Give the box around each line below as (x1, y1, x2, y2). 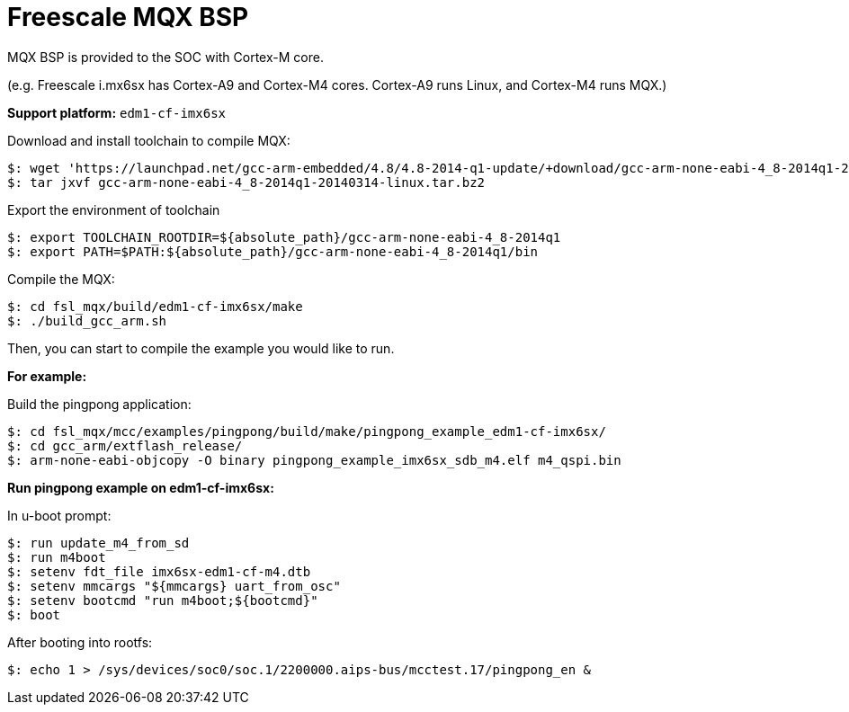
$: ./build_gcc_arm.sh (7, 313, 167, 328)
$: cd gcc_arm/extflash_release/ (7, 438, 243, 453)
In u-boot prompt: (7, 507, 112, 523)
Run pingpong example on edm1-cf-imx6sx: (7, 479, 274, 495)
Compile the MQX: (7, 271, 115, 287)
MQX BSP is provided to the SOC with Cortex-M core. (7, 49, 324, 65)
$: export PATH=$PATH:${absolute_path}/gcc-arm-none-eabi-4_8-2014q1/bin (7, 244, 539, 259)
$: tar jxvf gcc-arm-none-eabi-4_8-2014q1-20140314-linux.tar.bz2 (7, 174, 486, 190)
